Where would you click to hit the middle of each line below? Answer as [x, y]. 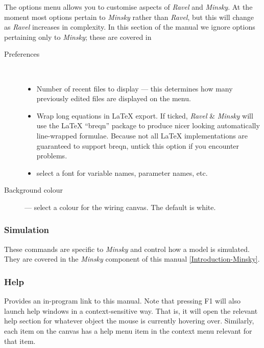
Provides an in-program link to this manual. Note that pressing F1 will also [122, 301]
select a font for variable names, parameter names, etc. [122, 172]
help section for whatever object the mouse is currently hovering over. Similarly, [129, 321]
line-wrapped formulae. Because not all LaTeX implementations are [142, 135]
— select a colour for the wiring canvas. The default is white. [120, 207]
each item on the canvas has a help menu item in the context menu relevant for [128, 330]
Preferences [22, 54]
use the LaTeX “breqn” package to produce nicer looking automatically [148, 125]
